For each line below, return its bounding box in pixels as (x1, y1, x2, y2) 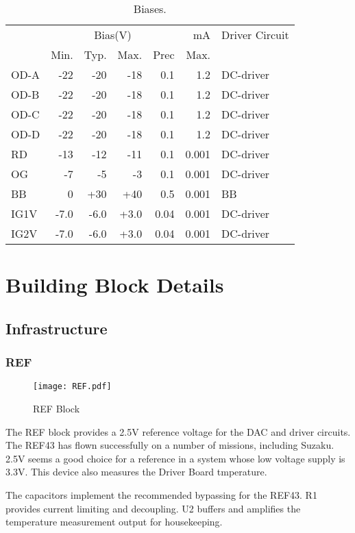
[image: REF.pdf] (33, 382, 112, 392)
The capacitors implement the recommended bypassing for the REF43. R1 (5, 488, 317, 501)
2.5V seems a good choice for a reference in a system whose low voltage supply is (5, 451, 345, 465)
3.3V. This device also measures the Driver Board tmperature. (5, 464, 267, 479)
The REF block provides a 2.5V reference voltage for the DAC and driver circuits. (5, 424, 351, 438)
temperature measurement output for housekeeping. (5, 515, 223, 529)
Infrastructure (5, 317, 108, 338)
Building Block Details (5, 271, 224, 299)
